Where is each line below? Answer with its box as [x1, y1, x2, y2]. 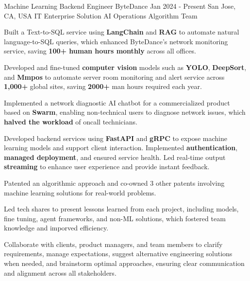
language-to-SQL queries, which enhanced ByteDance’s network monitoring [4, 36, 228, 46]
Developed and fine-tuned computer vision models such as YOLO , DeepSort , [4, 62, 247, 72]
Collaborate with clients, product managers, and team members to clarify [4, 239, 223, 249]
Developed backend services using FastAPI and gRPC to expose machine [4, 133, 227, 143]
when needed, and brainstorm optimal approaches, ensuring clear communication [4, 258, 245, 268]
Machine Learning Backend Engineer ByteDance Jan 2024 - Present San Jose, [4, 1, 236, 11]
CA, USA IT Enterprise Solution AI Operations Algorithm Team [4, 10, 198, 20]
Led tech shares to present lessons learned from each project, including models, [4, 204, 239, 214]
